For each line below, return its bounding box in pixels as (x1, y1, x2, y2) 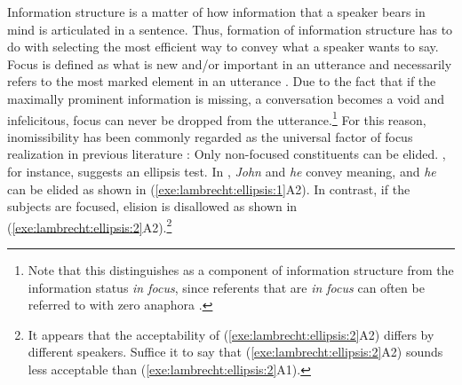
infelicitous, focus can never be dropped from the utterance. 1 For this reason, (7, 107, 426, 129)
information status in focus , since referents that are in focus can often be (28, 278, 425, 296)
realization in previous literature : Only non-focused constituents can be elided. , (7, 145, 446, 163)
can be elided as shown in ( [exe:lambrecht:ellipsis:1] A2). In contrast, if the (7, 179, 410, 198)
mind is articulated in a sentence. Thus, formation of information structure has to (7, 20, 453, 38)
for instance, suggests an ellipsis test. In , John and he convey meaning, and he (7, 162, 436, 180)
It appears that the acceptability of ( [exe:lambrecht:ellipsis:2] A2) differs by (28, 325, 434, 343)
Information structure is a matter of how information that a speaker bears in (7, 3, 426, 20)
